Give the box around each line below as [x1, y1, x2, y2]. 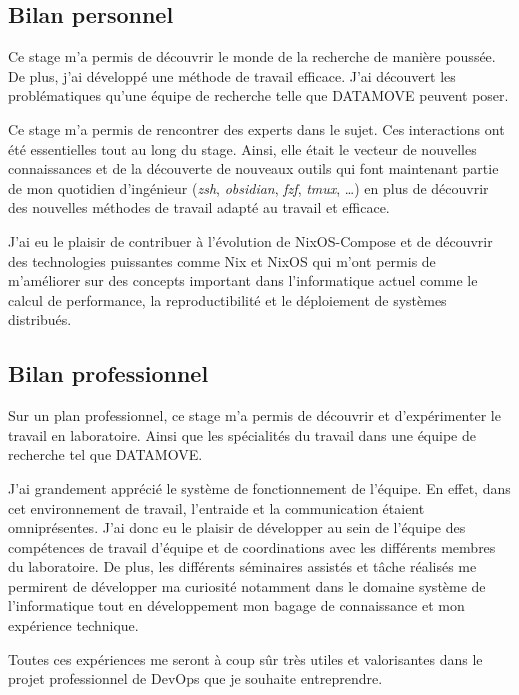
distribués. [8, 309, 72, 330]
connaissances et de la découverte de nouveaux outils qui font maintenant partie [8, 158, 499, 179]
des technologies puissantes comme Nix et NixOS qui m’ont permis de [8, 250, 436, 271]
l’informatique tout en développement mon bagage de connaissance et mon [8, 595, 465, 616]
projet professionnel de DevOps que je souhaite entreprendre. [8, 668, 383, 689]
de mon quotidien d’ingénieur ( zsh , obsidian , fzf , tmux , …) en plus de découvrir [8, 177, 489, 198]
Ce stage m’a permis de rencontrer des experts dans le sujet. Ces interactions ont [8, 118, 505, 139]
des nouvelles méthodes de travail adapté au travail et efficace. [8, 197, 390, 218]
